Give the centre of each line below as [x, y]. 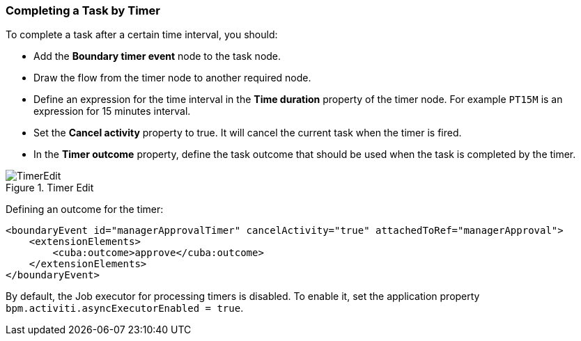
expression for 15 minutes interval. [112, 111]
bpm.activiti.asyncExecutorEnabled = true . [125, 308]
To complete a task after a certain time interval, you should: [142, 35]
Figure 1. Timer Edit [50, 188]
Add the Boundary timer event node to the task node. [157, 56]
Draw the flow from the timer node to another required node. [172, 78]
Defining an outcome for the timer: [85, 209]
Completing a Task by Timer [83, 10]
